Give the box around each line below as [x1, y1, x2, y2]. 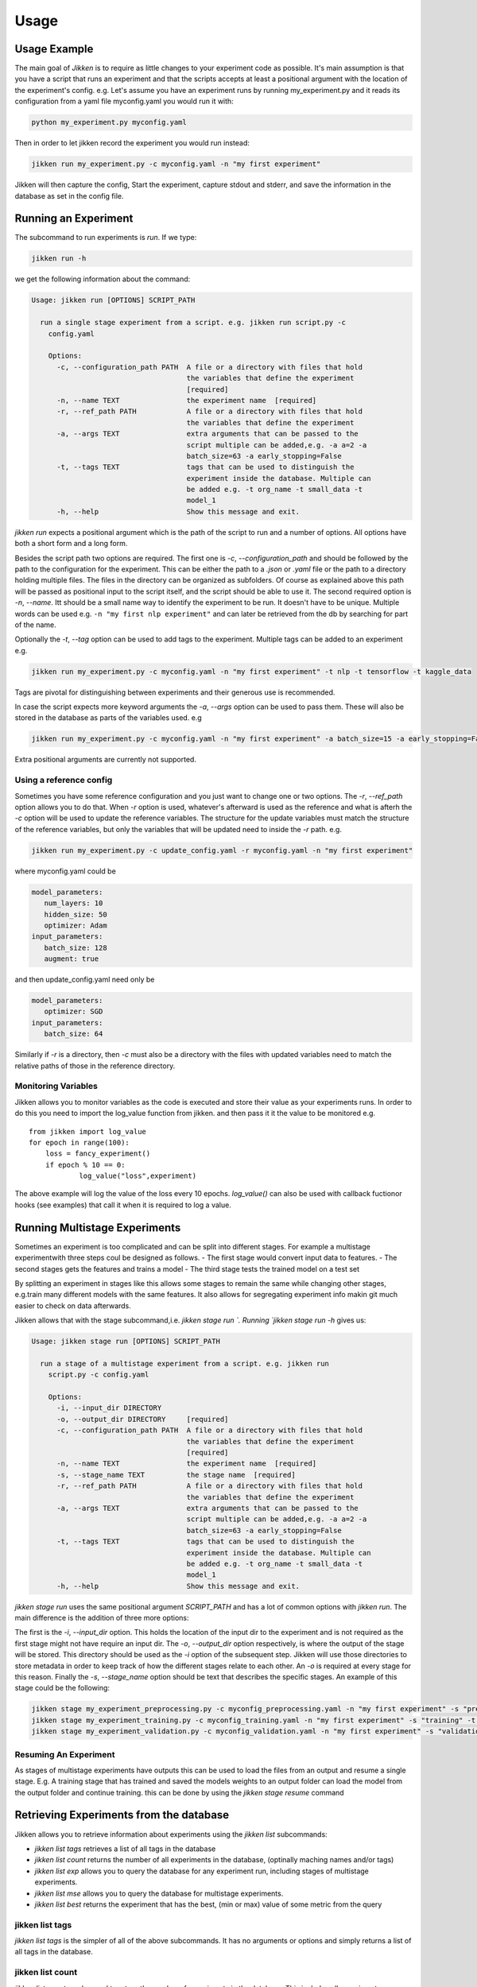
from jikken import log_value [29, 1127, 147, 1136]
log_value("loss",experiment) [79, 1172, 197, 1180]
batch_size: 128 [44, 943, 107, 952]
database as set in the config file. [14, 191, 124, 200]
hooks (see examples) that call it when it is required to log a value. [14, 1200, 232, 1210]
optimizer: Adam [44, 920, 107, 930]
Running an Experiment [14, 211, 134, 226]
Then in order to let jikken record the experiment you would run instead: [14, 138, 250, 148]
